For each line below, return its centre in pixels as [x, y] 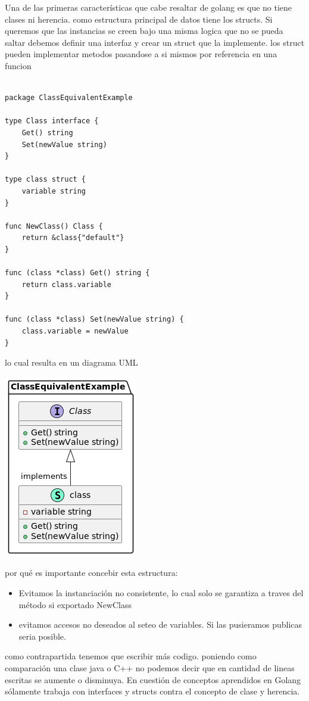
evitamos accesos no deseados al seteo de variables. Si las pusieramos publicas [160, 624]
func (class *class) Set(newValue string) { [94, 320]
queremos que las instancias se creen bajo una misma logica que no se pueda [144, 31]
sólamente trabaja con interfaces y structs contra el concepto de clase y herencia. [152, 691]
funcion [18, 65]
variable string [54, 191]
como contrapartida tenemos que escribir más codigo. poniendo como [131, 656]
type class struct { [46, 180]
